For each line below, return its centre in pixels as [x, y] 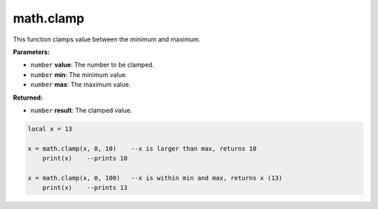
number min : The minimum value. [79, 74]
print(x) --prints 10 [85, 159]
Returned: [28, 97]
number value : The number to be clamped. [92, 65]
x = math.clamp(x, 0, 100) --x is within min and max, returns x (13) [155, 178]
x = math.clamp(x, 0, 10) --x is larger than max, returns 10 [142, 148]
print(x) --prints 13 [85, 188]
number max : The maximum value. [80, 85]
